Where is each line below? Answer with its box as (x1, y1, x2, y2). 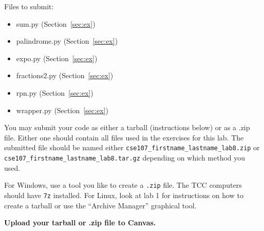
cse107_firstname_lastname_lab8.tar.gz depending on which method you (4, 152, 246, 163)
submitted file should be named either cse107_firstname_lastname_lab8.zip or (4, 142, 260, 153)
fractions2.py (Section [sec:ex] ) (16, 70, 114, 81)
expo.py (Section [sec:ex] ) (16, 52, 98, 63)
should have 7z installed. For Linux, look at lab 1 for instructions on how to (4, 189, 243, 200)
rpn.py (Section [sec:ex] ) (16, 87, 93, 98)
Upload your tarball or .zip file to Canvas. (4, 217, 156, 228)
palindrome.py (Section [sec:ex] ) (16, 35, 118, 46)
